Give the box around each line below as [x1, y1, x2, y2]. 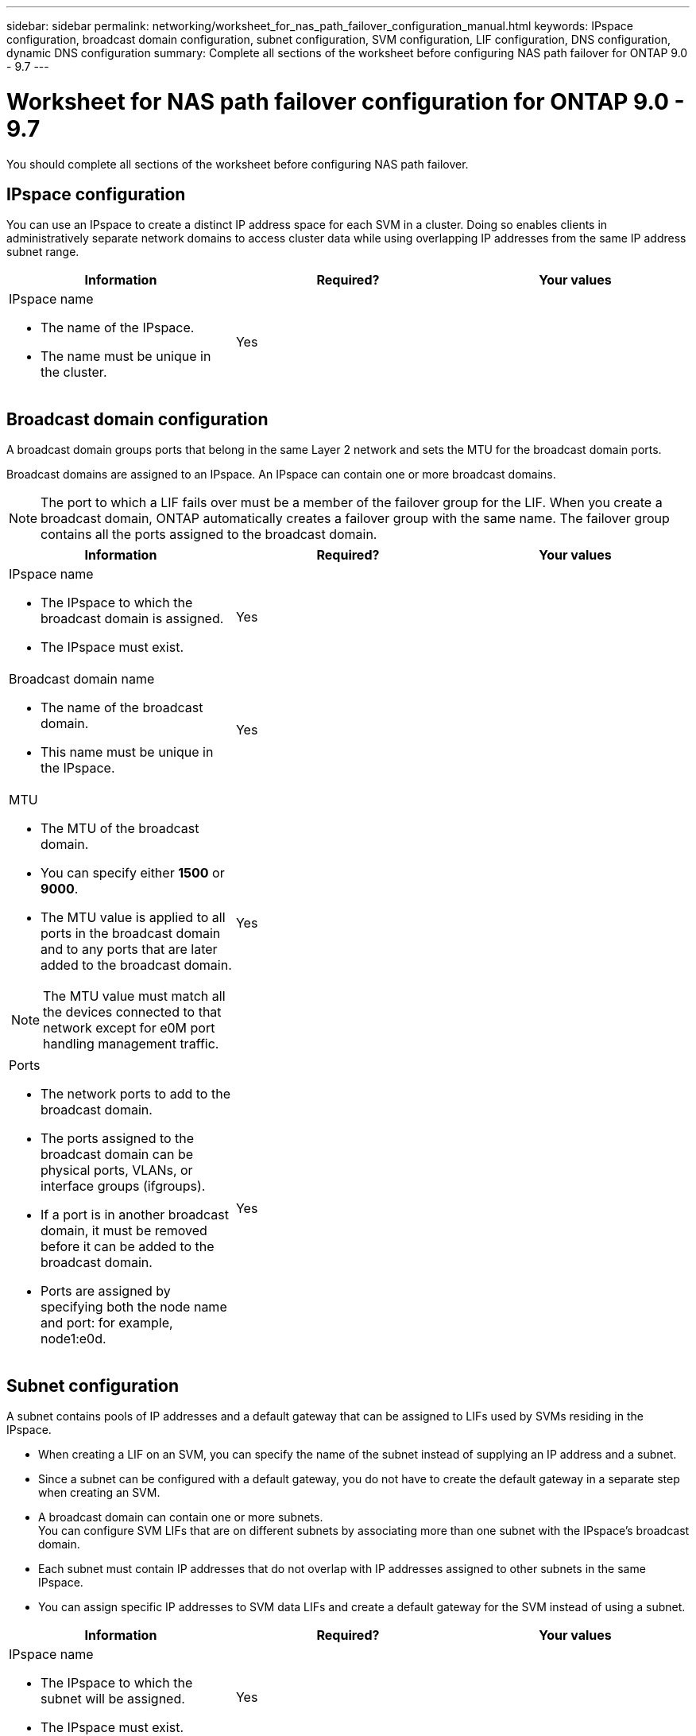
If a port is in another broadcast [41, 1207, 229, 1223]
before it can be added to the [41, 1238, 215, 1255]
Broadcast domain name [9, 671, 155, 688]
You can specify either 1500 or [41, 865, 225, 882]
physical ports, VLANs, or [41, 1162, 193, 1179]
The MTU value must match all [43, 988, 226, 1005]
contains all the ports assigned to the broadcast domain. [41, 526, 377, 543]
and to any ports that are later [41, 941, 218, 958]
